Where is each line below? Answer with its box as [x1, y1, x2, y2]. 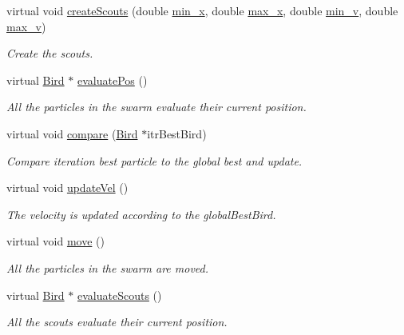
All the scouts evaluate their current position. [6, 313, 228, 330]
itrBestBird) [147, 125, 207, 142]
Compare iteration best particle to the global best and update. [6, 152, 303, 169]
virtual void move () [6, 233, 105, 249]
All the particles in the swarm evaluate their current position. [6, 98, 307, 115]
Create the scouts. [6, 45, 93, 62]
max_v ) [6, 18, 46, 34]
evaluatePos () [77, 71, 148, 88]
